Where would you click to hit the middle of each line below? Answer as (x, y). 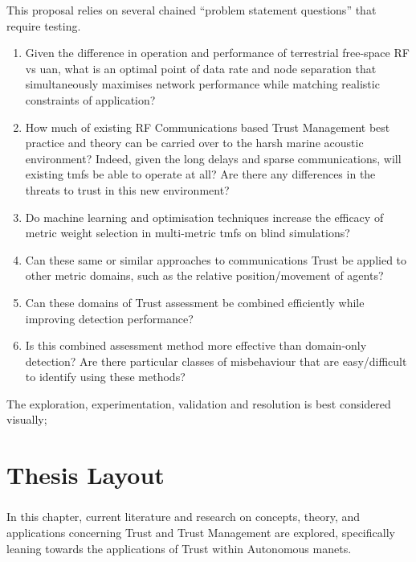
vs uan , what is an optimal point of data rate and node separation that (201, 68)
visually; (27, 419)
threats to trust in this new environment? (127, 189)
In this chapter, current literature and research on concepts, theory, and (184, 517)
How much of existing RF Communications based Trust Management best (208, 127)
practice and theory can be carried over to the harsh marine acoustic (194, 143)
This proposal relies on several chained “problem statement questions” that (192, 10)
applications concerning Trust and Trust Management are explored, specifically (201, 532)
